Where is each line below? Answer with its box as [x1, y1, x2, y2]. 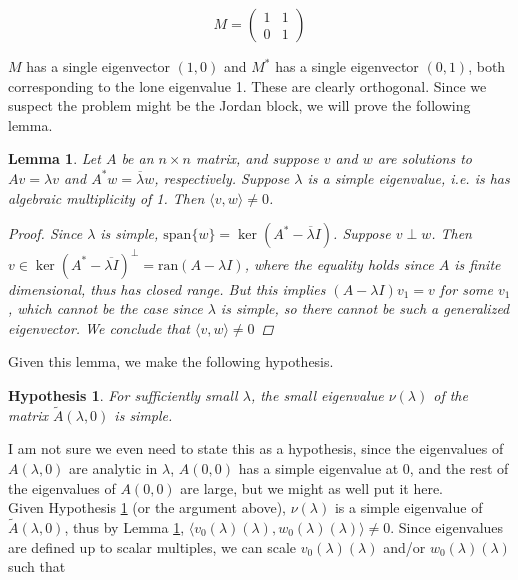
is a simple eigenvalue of [334, 497, 483, 518]
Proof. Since [8, 223, 83, 244]
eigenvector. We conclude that [8, 317, 190, 338]
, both [468, 56, 506, 76]
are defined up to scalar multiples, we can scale [8, 536, 297, 557]
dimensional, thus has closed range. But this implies [8, 278, 326, 299]
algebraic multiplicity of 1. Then [8, 187, 205, 208]
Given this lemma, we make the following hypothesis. [8, 351, 334, 372]
